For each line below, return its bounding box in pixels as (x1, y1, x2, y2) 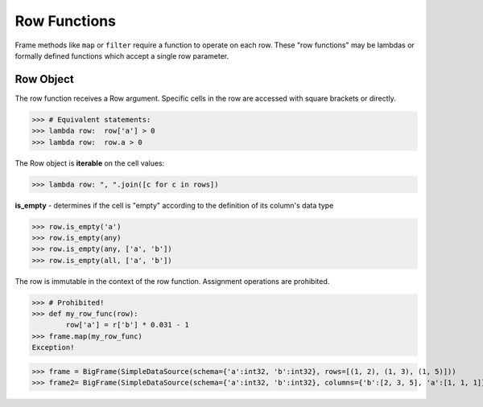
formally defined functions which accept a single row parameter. (14, 51, 229, 60)
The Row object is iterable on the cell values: (14, 158, 165, 168)
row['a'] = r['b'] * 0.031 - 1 (65, 320, 189, 330)
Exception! (31, 343, 75, 352)
